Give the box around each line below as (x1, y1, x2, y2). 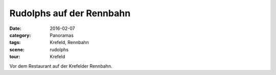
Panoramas (50, 32, 74, 38)
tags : (9, 40, 21, 46)
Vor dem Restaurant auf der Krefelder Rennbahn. (9, 63, 112, 69)
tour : (9, 54, 20, 60)
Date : (9, 25, 21, 31)
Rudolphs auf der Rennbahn (9, 8, 131, 19)
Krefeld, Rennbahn (50, 40, 89, 46)
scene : (9, 46, 25, 53)
